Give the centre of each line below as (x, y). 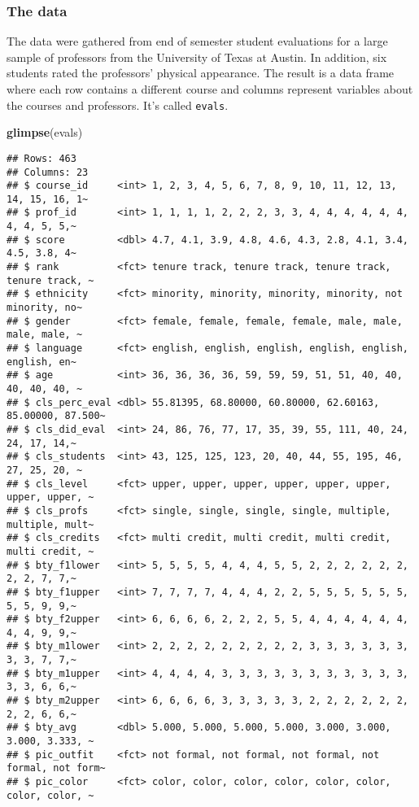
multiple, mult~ (50, 524)
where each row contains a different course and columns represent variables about (210, 89)
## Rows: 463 (41, 158)
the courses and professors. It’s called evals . (118, 105)
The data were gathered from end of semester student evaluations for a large (197, 41)
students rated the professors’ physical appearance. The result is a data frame (201, 73)
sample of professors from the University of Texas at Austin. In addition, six (197, 57)
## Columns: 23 (48, 172)
